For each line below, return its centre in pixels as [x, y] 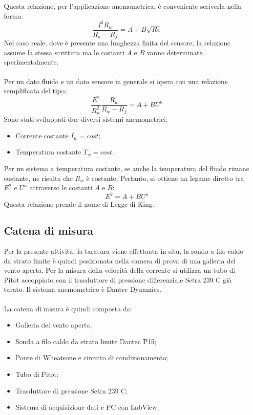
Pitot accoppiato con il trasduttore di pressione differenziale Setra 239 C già [118, 279]
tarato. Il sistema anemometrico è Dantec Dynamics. [83, 289]
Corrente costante [42, 135]
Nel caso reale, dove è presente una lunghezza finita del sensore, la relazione [117, 43]
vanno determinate [175, 52]
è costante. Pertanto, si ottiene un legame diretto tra [165, 178]
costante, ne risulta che [38, 178]
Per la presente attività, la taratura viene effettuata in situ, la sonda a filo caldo [124, 251]
